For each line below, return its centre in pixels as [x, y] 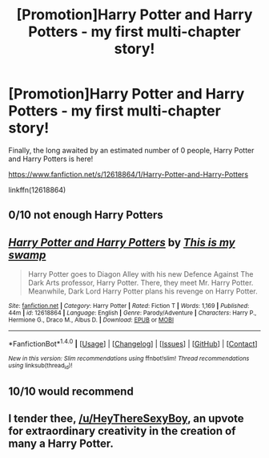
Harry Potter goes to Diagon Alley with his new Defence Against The [141, 274]
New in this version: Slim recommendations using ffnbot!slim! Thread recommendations [129, 359]
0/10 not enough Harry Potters [86, 215]
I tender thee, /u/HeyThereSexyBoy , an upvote [126, 418]
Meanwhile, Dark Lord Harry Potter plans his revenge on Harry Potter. [143, 291]
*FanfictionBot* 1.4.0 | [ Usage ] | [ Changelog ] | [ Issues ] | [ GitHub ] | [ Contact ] [133, 343]
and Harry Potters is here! [51, 159]
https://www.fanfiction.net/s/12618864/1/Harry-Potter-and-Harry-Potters [128, 174]
